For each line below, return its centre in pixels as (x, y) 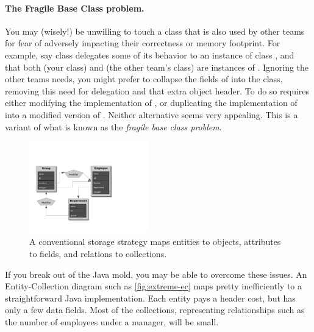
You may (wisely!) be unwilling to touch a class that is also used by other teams (155, 31)
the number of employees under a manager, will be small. (112, 321)
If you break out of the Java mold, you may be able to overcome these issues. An (156, 274)
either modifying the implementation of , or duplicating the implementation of (151, 103)
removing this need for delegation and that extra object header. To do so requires (157, 90)
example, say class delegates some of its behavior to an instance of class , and (150, 55)
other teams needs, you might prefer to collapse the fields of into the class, (144, 79)
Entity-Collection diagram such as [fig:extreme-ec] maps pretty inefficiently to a (154, 286)
